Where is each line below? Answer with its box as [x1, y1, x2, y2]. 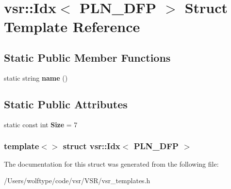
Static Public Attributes [4, 96, 128, 111]
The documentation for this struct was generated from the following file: [4, 159, 219, 169]
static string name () [4, 72, 68, 83]
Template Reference [4, 17, 140, 36]
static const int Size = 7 [4, 119, 78, 129]
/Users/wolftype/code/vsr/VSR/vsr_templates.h [4, 175, 150, 185]
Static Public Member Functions [4, 50, 171, 65]
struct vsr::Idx [63, 140, 120, 152]
